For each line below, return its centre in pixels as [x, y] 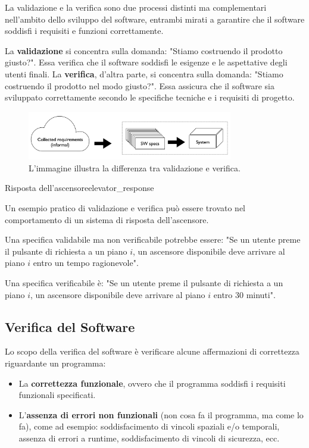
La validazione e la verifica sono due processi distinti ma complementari [136, 7]
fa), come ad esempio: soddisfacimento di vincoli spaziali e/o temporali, [149, 426]
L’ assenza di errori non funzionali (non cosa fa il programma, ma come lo [161, 414]
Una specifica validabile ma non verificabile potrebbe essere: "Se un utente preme [153, 239]
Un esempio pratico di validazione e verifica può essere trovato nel [125, 208]
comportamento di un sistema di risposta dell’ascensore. [107, 219]
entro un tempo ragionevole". [86, 263]
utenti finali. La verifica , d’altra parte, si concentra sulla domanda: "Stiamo [144, 73]
